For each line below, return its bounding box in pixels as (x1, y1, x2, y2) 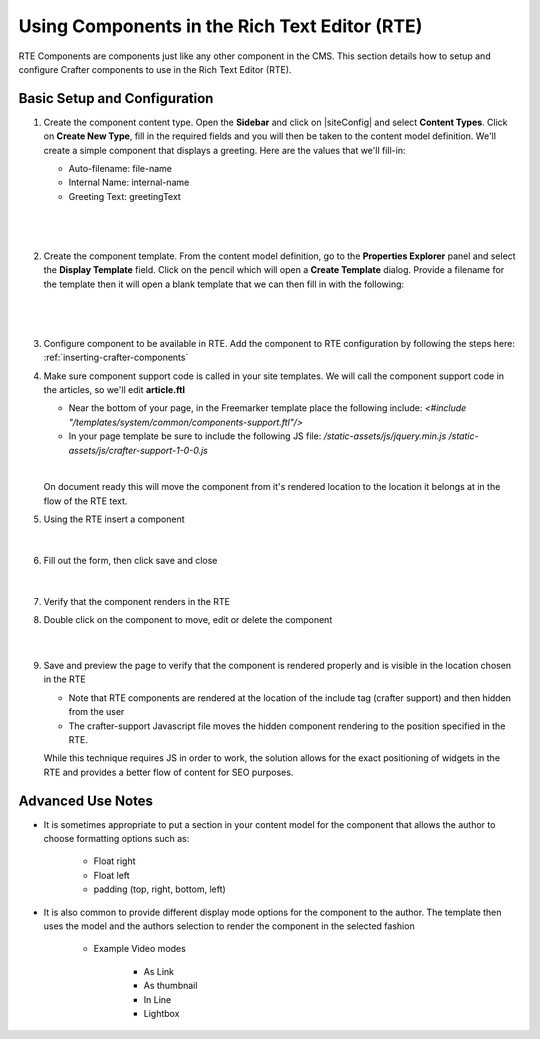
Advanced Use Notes (18, 792, 154, 809)
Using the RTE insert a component (43, 513, 185, 525)
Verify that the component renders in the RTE (43, 595, 230, 607)
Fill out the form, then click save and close (43, 555, 218, 566)
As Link (143, 965, 175, 977)
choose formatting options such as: (43, 832, 190, 844)
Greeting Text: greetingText (68, 190, 182, 202)
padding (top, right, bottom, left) (93, 883, 227, 895)
